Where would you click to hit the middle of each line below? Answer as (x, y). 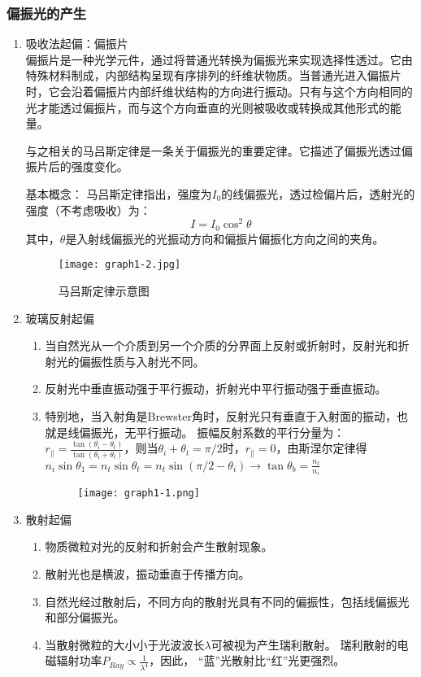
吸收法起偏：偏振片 (77, 44)
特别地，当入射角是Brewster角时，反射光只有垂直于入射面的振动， (221, 415)
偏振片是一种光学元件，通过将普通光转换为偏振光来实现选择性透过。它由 (219, 59)
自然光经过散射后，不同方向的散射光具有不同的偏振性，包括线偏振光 (227, 601)
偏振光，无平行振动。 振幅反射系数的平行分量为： (212, 432)
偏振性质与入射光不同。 (142, 361)
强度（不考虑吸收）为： (88, 210)
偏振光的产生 (47, 13)
